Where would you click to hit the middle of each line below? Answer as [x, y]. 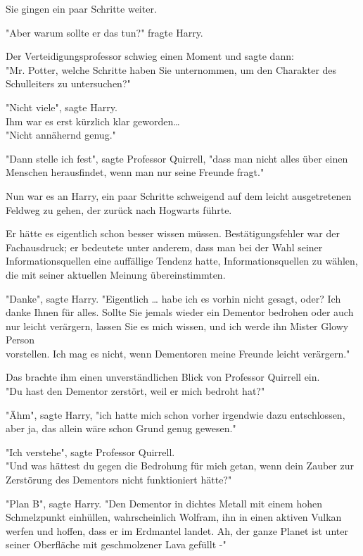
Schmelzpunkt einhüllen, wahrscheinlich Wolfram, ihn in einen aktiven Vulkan [174, 517]
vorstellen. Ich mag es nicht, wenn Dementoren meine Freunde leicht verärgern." [178, 353]
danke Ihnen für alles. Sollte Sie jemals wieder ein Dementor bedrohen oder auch [180, 312]
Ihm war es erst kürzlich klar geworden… [93, 121]
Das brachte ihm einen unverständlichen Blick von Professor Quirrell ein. [163, 377]
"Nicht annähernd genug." [61, 135]
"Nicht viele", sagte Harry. [62, 107]
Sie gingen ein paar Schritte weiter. [81, 8]
